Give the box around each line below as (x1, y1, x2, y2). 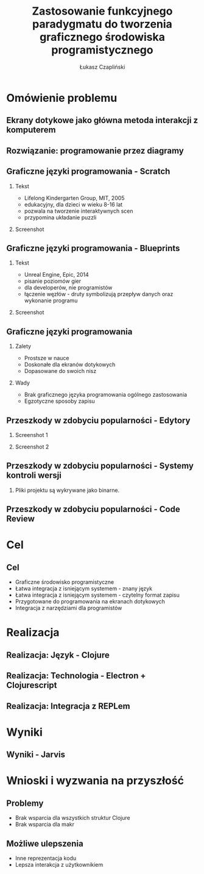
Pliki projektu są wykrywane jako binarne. (15, 486, 120, 494)
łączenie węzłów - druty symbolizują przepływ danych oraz (24, 291, 174, 298)
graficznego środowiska (39, 30, 166, 44)
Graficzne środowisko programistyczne (15, 578, 114, 586)
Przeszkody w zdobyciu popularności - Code (6, 504, 181, 514)
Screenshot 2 (15, 443, 49, 450)
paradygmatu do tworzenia (32, 17, 172, 31)
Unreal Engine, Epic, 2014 (24, 271, 90, 279)
